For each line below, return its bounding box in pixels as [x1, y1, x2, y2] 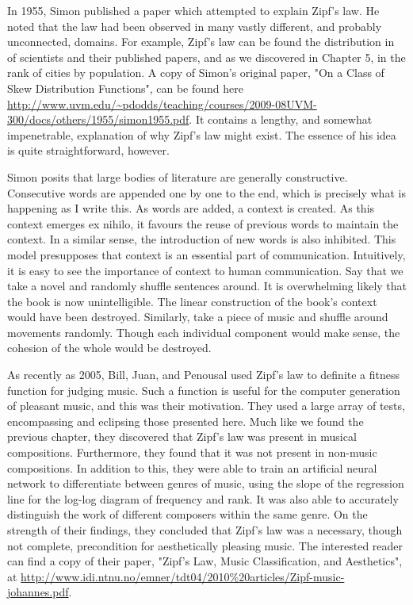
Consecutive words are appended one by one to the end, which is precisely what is [7, 184, 406, 201]
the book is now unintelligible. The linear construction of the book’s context [7, 293, 377, 309]
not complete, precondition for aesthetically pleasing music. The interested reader [7, 537, 403, 553]
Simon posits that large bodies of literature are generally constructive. [7, 168, 348, 185]
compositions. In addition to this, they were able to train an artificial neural [7, 459, 377, 476]
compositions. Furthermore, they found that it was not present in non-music [7, 444, 377, 461]
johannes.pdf [7, 584, 69, 600]
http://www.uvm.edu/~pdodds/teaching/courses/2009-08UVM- [7, 95, 317, 112]
